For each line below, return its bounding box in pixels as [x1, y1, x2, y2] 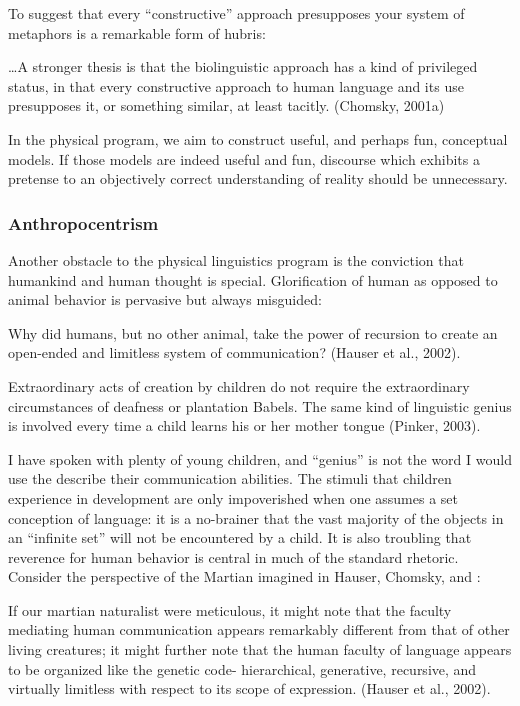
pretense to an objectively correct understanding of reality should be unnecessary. [8, 168, 508, 189]
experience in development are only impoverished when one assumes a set [8, 487, 459, 508]
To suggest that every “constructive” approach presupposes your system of [8, 3, 465, 23]
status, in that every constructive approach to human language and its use [8, 75, 464, 96]
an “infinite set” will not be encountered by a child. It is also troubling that [8, 527, 472, 548]
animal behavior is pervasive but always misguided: [8, 289, 322, 310]
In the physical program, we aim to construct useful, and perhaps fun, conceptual [8, 128, 508, 149]
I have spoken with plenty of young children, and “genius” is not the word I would [8, 448, 512, 469]
